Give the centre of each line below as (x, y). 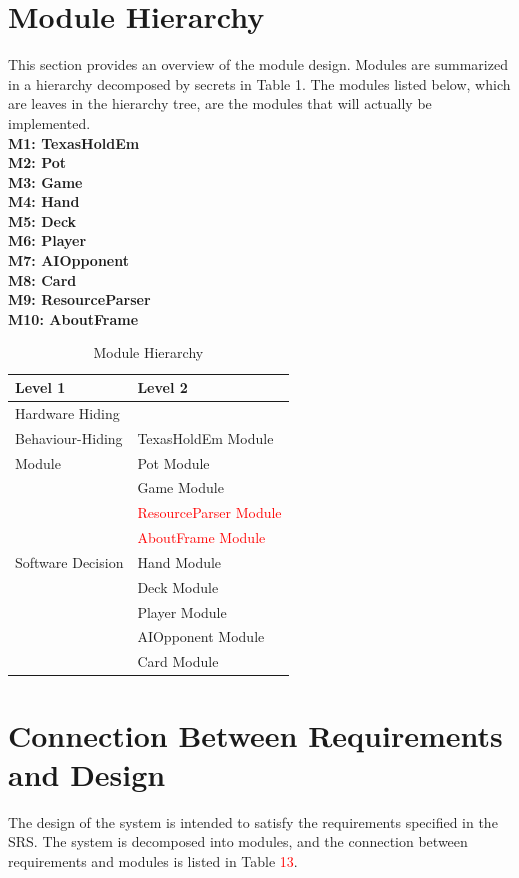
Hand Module (179, 561)
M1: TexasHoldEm (74, 142)
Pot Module (173, 462)
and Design (87, 773)
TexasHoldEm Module (205, 437)
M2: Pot (37, 162)
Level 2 (162, 387)
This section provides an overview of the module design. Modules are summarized (258, 64)
